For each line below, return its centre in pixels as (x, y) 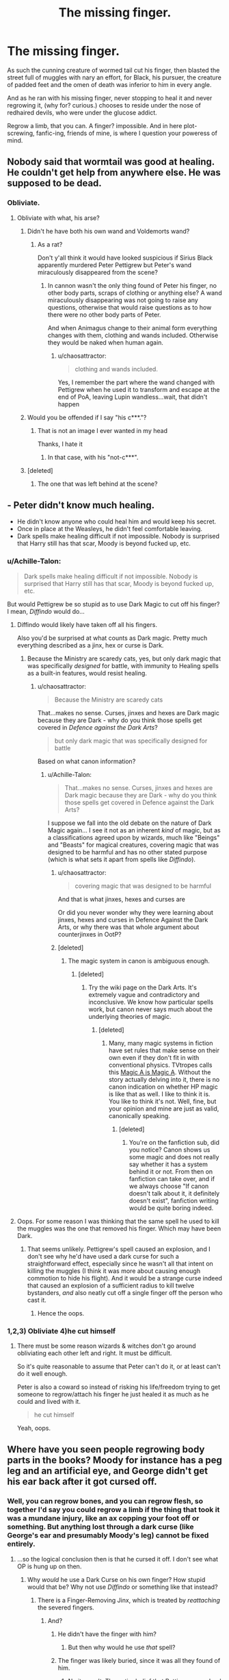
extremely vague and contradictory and (144, 994)
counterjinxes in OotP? (90, 934)
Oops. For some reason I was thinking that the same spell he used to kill (118, 1221)
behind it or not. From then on (171, 1171)
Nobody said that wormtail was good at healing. (111, 162)
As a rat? (50, 244)
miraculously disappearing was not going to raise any (123, 300)
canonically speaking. (139, 1115)
